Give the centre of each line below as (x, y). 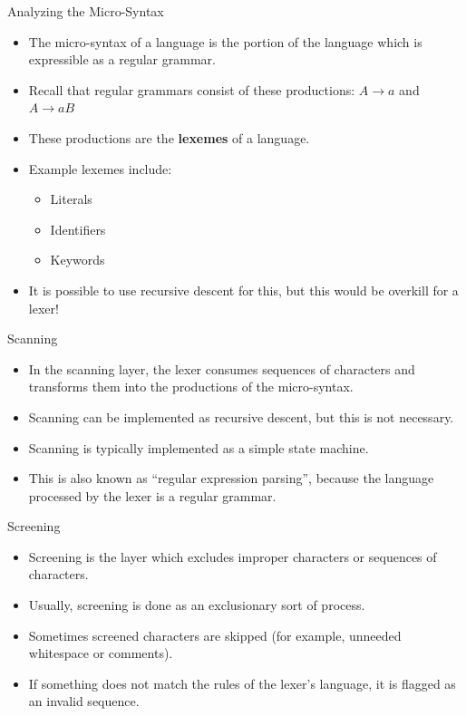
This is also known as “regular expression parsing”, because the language (231, 478)
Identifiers (78, 229)
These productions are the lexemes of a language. (169, 137)
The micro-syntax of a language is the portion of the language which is (225, 41)
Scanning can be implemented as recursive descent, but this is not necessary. (241, 416)
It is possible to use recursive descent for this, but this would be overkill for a (243, 290)
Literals (71, 199)
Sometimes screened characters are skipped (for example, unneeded (215, 635)
